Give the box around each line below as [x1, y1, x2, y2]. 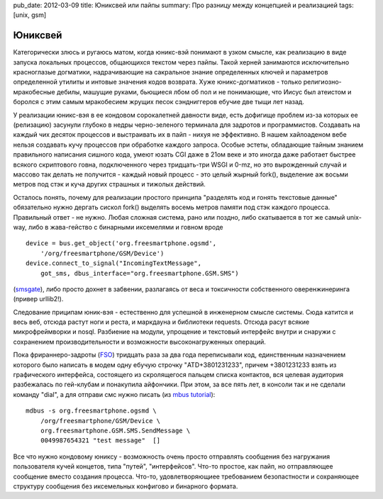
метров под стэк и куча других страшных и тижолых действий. [13, 180, 206, 189]
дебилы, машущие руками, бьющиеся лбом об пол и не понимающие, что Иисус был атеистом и [57, 87, 352, 96]
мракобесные [13, 87, 56, 96]
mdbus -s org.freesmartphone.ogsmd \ [26, 407, 157, 415]
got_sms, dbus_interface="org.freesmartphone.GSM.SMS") [40, 269, 239, 277]
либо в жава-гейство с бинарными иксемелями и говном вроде [28, 223, 223, 231]
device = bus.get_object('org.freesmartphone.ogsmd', [26, 240, 216, 247]
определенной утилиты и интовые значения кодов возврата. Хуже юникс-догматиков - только [13, 78, 302, 86]
